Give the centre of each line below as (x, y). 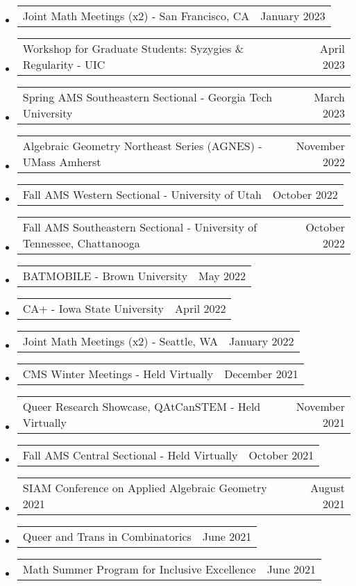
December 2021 (261, 374)
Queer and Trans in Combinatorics (107, 536)
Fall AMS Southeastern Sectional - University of (140, 227)
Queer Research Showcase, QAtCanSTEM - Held (142, 406)
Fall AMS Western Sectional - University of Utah (142, 194)
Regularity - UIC (64, 64)
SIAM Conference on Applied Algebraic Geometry (145, 488)
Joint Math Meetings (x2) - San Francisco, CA (136, 16)
